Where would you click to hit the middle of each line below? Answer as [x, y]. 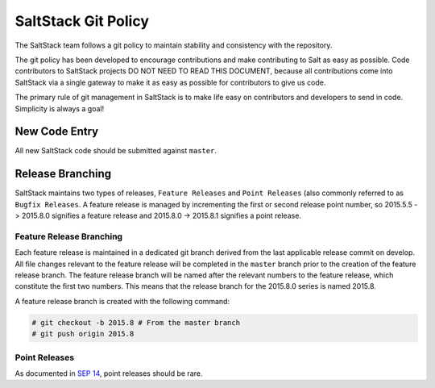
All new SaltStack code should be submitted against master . [116, 151]
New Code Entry [57, 132]
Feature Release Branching [69, 236]
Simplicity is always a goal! [60, 108]
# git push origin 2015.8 [83, 334]
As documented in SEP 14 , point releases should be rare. [109, 373]
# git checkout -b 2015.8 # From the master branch [136, 322]
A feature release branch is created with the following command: [122, 301]
